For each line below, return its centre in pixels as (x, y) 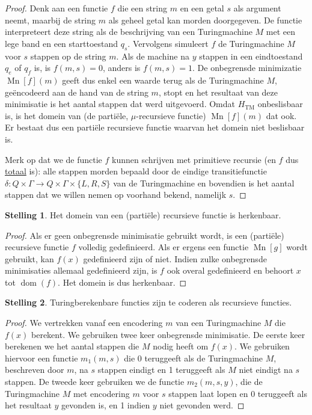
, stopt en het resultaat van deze (218, 92)
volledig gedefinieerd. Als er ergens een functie (164, 247)
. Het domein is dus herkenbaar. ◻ (122, 282)
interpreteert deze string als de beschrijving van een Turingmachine (129, 32)
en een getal (202, 8)
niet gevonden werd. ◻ (202, 405)
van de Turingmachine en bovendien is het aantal (204, 183)
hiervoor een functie (41, 358)
